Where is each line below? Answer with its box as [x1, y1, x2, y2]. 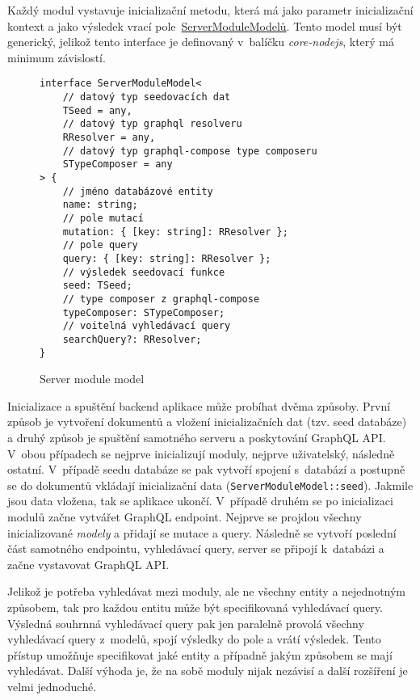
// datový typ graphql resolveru [62, 118, 242, 130]
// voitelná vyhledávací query [62, 320, 231, 332]
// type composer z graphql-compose [62, 293, 260, 305]
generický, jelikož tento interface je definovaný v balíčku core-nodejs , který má [7, 33, 395, 50]
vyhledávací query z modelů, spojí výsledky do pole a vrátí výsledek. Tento [7, 630, 381, 647]
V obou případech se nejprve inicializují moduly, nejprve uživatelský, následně [7, 445, 395, 462]
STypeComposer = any [62, 158, 173, 171]
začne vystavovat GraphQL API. [7, 555, 170, 572]
